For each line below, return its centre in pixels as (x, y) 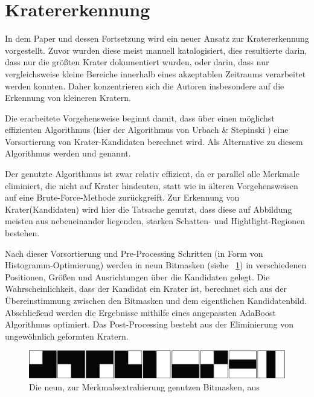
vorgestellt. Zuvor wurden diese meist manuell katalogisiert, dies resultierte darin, (156, 50)
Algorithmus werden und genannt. (68, 153)
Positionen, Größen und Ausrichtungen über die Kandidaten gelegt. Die (137, 276)
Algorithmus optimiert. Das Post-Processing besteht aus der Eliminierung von (149, 324)
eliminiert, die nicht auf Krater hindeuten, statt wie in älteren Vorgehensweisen (152, 185)
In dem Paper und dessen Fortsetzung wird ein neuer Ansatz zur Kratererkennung (157, 38)
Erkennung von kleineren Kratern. (68, 98)
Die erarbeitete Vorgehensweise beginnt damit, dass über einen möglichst (140, 118)
